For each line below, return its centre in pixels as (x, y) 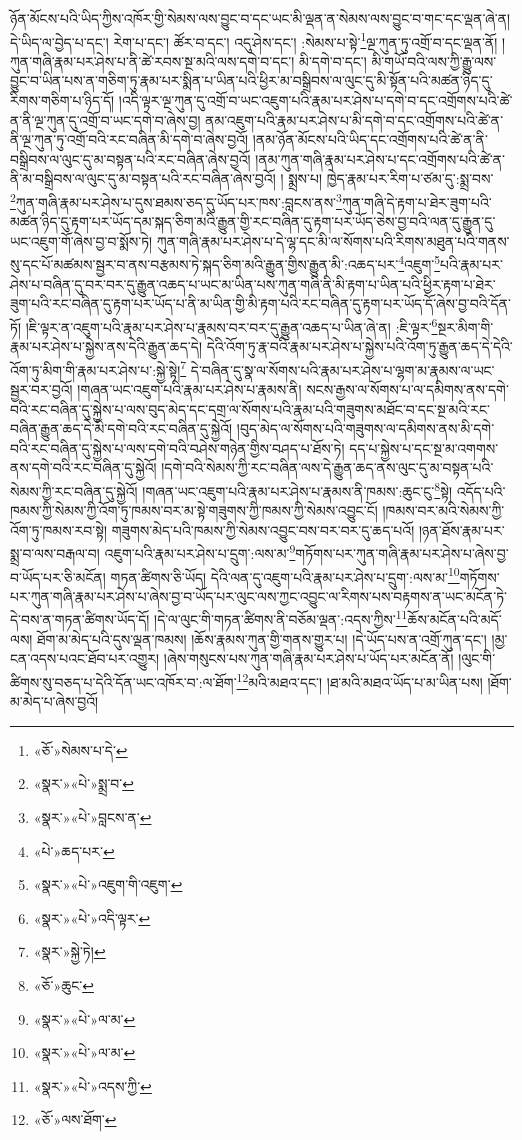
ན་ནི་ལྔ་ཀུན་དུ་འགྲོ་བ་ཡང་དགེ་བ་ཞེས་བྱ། (105, 119)
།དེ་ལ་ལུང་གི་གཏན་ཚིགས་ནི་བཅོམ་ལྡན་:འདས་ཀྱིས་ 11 (281, 618)
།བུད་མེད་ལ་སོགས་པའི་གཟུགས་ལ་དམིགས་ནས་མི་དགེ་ (365, 428)
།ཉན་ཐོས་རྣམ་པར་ (461, 529)
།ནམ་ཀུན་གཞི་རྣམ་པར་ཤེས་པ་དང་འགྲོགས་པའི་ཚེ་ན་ (380, 158)
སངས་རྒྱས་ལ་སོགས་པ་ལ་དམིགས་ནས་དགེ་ (407, 388)
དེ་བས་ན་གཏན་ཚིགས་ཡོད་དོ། (80, 619)
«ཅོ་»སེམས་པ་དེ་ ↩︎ (80, 749)
